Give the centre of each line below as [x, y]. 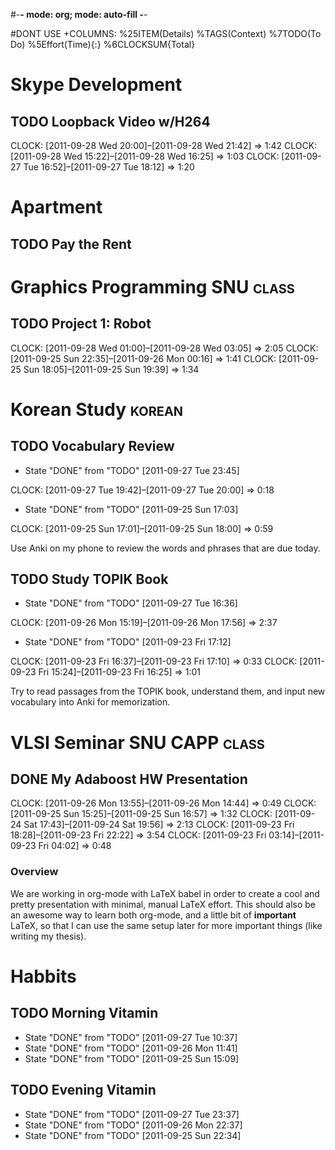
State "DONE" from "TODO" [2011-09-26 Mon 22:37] [133, 1125]
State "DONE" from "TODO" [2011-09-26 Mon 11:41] [131, 1048]
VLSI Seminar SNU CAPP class [137, 742]
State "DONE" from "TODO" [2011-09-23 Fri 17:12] [128, 642]
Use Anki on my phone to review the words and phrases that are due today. [165, 548]
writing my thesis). [48, 936]
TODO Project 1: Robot [81, 324]
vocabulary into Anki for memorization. [90, 702]
